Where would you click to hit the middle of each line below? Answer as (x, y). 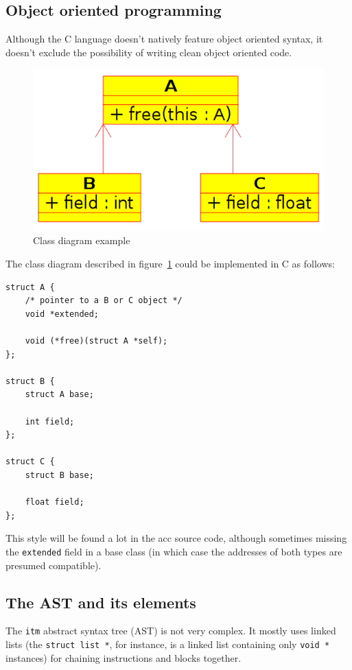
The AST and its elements (101, 602)
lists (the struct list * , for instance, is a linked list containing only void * (168, 644)
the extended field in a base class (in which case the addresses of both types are (174, 551)
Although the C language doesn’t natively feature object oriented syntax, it (164, 39)
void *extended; (62, 314)
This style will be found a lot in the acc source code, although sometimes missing (176, 538)
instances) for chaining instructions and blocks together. (124, 657)
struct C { (30, 462)
